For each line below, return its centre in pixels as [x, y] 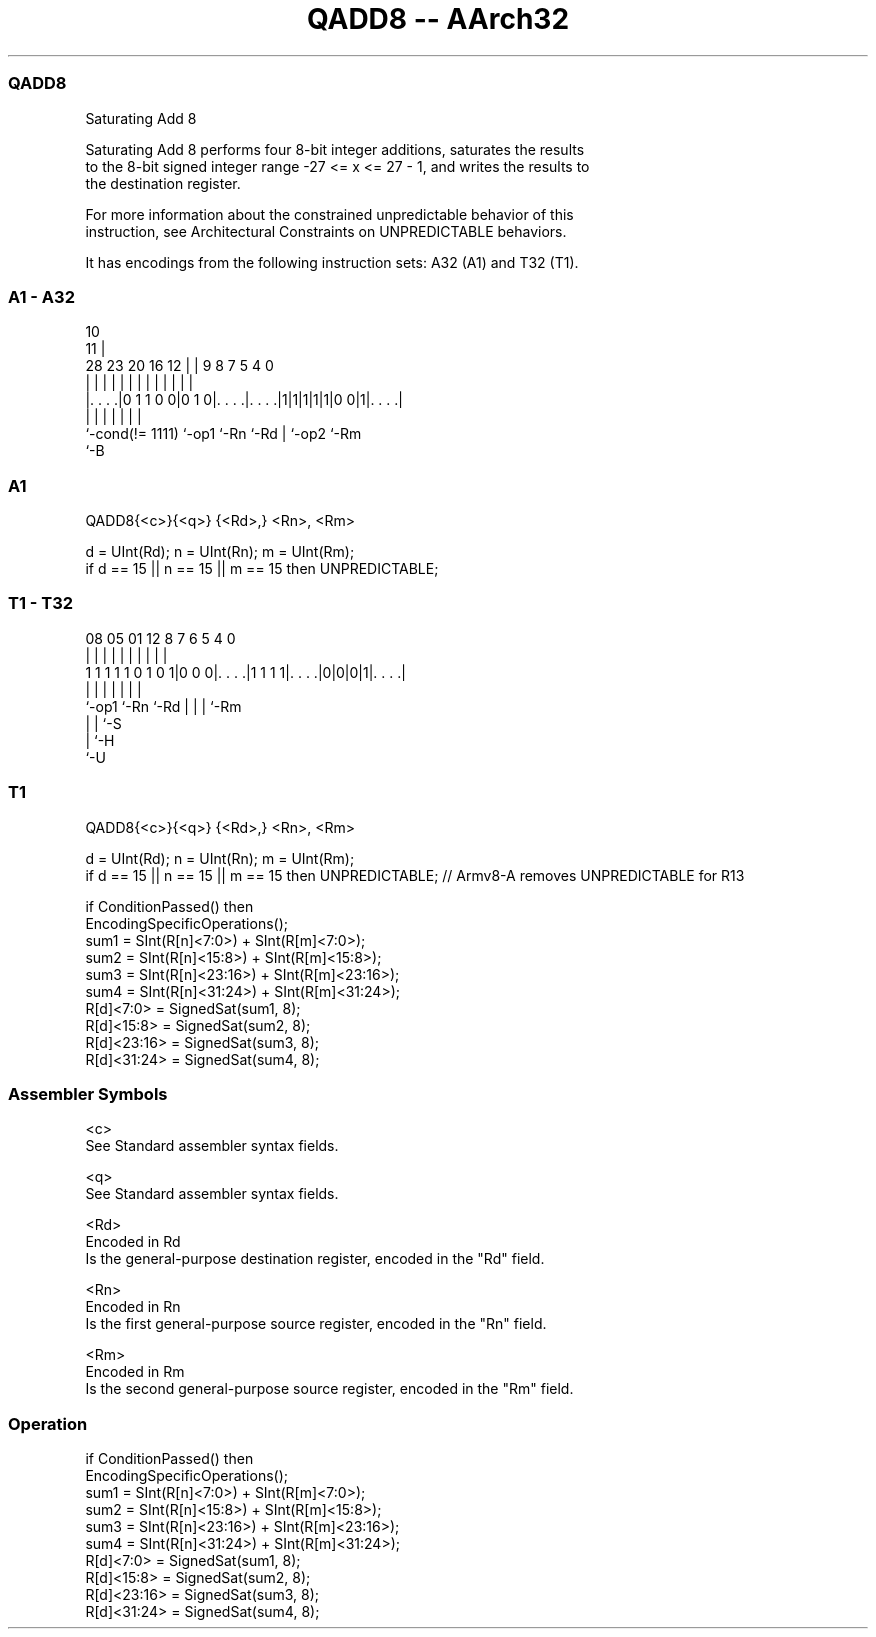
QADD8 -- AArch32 [438, 19]
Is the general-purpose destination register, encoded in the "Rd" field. [315, 1259]
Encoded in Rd [133, 1242]
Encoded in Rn [133, 1307]
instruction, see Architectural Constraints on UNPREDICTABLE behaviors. [326, 231]
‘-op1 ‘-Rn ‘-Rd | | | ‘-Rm [163, 706]
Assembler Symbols [88, 1093]
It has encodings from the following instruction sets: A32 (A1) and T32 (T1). [332, 262]
